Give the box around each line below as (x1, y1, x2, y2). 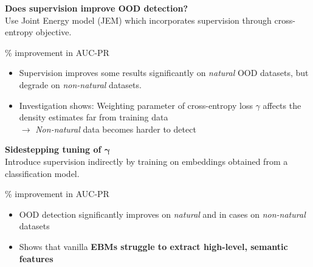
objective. (35, 26, 72, 38)
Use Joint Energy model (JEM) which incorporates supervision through (5, 13, 272, 26)
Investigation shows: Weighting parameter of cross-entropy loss (19, 99, 253, 111)
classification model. (5, 167, 80, 179)
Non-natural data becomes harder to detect (35, 122, 196, 135)
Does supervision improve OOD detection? (5, 2, 188, 14)
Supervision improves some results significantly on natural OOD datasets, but (19, 66, 309, 79)
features (19, 252, 53, 265)
